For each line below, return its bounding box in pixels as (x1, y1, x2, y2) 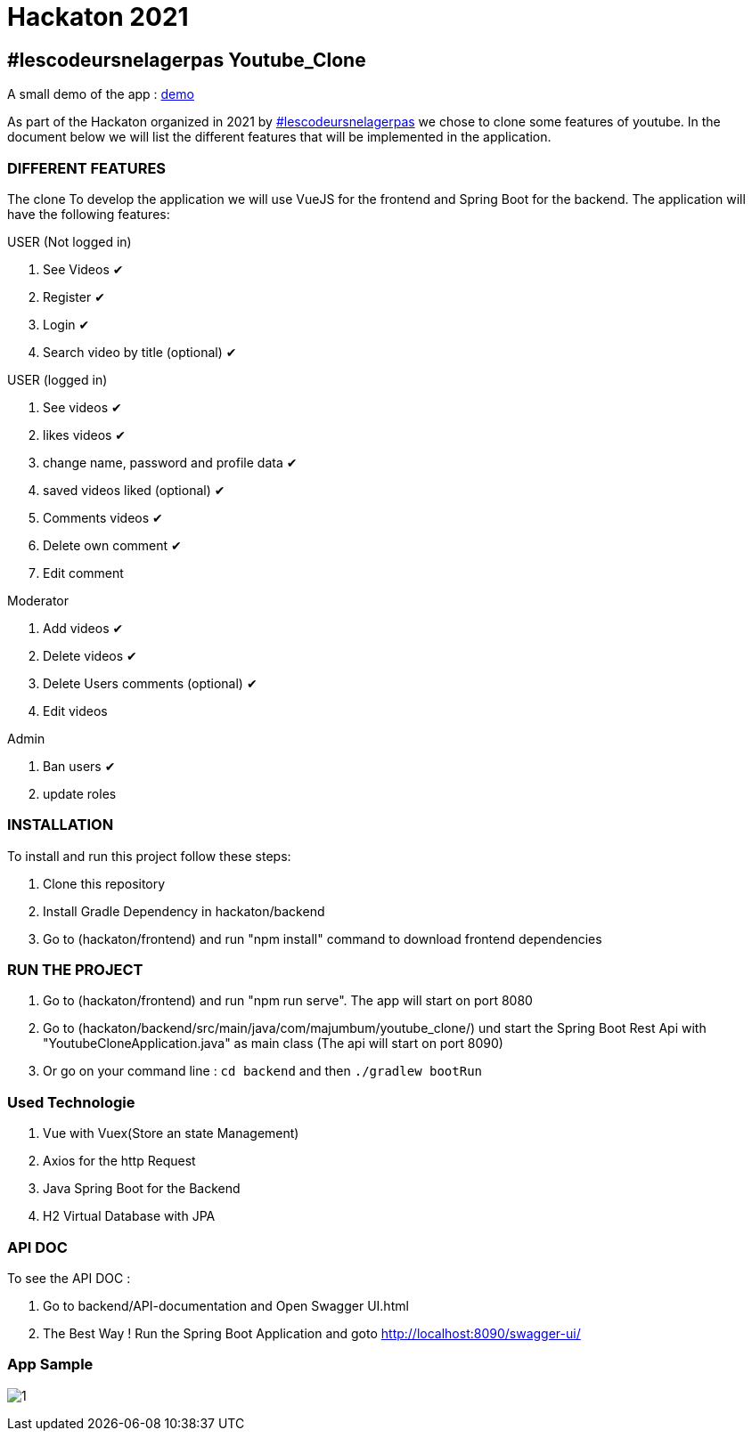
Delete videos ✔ (43, 647, 137, 663)
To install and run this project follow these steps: (7, 848, 291, 864)
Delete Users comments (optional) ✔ (43, 675, 257, 691)
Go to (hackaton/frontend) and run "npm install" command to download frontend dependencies (43, 930, 602, 946)
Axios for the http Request (43, 1153, 196, 1169)
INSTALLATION (7, 816, 114, 834)
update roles (43, 785, 117, 801)
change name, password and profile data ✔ (43, 454, 298, 470)
